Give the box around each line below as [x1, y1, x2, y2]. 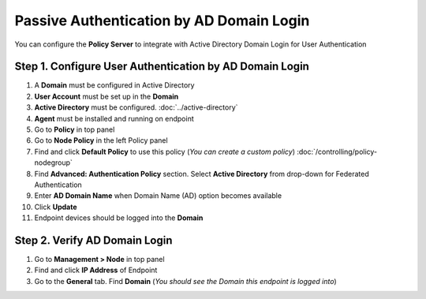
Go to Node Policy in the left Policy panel [34, 136, 169, 145]
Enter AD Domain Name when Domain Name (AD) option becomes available [34, 191, 282, 200]
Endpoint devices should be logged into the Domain [34, 213, 204, 222]
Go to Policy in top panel [34, 125, 115, 134]
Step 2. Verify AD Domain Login [14, 234, 173, 247]
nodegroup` [34, 158, 73, 167]
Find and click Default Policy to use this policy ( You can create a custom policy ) [34, 147, 296, 156]
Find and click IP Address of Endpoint [34, 265, 158, 275]
